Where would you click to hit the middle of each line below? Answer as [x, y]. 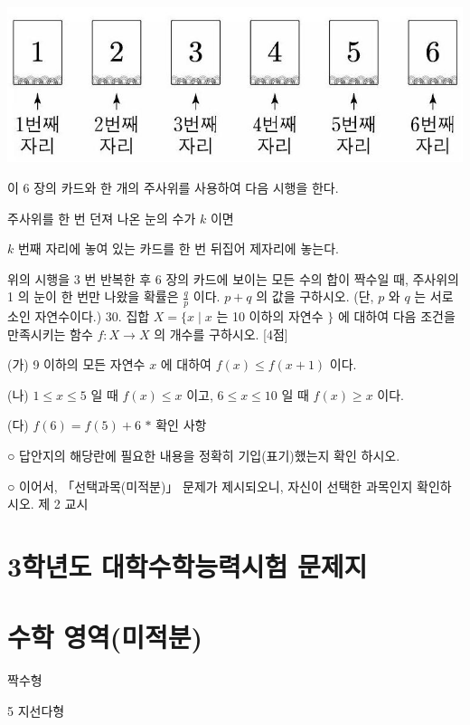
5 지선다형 [36, 710]
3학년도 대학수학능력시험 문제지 [188, 566]
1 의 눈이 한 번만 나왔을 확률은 [93, 296]
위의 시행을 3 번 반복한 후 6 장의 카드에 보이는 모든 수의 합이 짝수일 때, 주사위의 [233, 278]
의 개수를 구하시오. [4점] [221, 334]
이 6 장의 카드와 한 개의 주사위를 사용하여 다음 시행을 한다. [173, 187]
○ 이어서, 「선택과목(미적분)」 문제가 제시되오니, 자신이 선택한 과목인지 [210, 486]
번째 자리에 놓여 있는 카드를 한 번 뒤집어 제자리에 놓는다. [178, 248]
